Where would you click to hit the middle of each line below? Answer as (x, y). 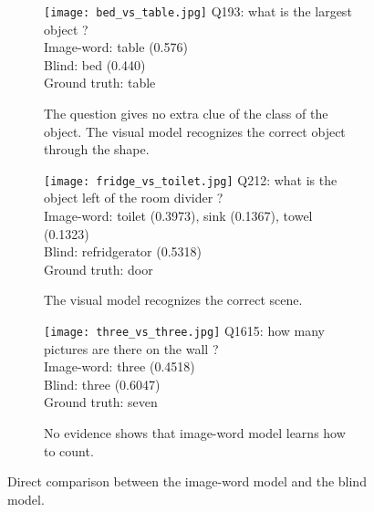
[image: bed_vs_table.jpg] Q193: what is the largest (198, 11)
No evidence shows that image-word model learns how (195, 433)
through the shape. (97, 149)
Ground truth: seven (101, 402)
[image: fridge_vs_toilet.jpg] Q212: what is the (191, 179)
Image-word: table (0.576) (116, 47)
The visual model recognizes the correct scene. (173, 300)
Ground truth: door (99, 269)
